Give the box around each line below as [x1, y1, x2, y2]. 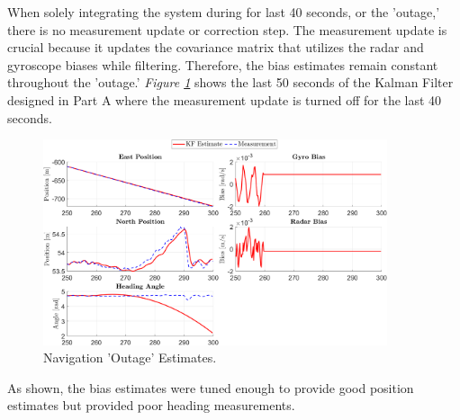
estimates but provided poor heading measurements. [7, 396, 295, 415]
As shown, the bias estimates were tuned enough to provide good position [7, 378, 414, 397]
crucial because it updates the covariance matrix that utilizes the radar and [7, 38, 424, 57]
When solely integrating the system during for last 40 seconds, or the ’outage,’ [7, 3, 440, 21]
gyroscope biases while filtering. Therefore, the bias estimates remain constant [7, 55, 438, 74]
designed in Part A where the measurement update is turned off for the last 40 [7, 90, 442, 109]
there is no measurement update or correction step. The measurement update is [7, 20, 447, 39]
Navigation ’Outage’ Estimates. [43, 348, 217, 367]
